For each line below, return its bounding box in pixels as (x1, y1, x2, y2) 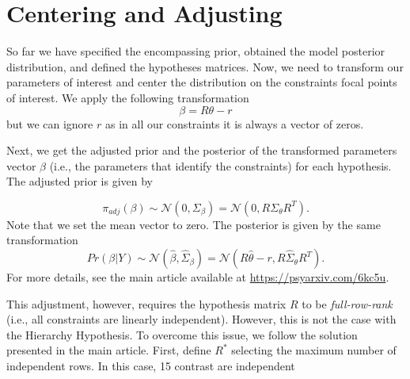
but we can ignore (6, 115, 93, 132)
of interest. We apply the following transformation (6, 89, 249, 105)
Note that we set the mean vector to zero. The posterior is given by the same (6, 216, 381, 232)
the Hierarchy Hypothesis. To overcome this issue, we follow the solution (6, 326, 358, 343)
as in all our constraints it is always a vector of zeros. (104, 115, 364, 132)
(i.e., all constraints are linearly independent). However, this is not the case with (6, 311, 397, 327)
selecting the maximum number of (231, 342, 397, 358)
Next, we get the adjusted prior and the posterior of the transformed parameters (6, 142, 397, 159)
